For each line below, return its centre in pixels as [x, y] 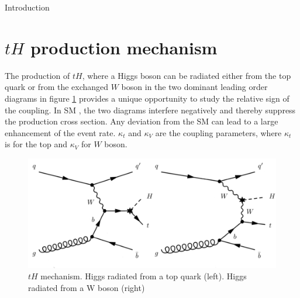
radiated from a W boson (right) [87, 287]
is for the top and [36, 144]
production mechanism [124, 47]
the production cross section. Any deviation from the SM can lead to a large [142, 121]
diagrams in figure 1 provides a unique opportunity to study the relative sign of [147, 98]
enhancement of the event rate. [60, 132]
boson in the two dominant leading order [194, 87]
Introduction [27, 7]
